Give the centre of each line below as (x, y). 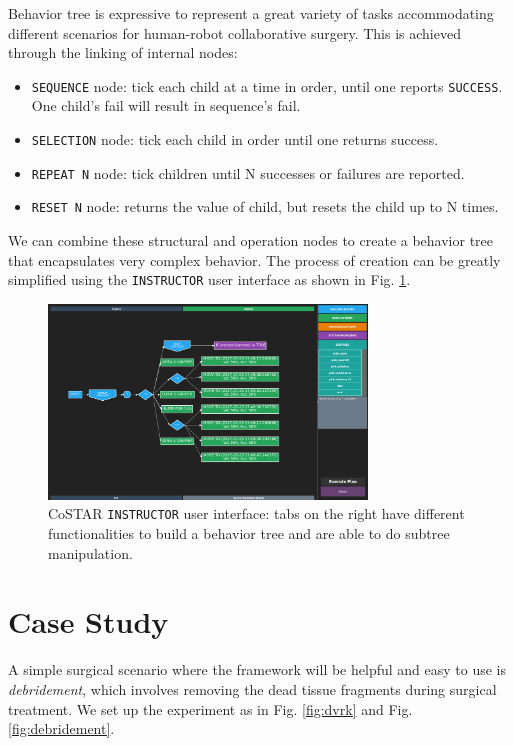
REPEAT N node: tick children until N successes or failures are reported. (248, 172)
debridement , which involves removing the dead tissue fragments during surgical (252, 688)
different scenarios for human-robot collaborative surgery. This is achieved (234, 32)
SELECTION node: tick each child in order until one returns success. (235, 139)
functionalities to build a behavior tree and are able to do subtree (249, 533)
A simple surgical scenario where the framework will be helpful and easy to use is (257, 669)
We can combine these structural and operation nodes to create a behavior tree (251, 240)
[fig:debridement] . (61, 728)
